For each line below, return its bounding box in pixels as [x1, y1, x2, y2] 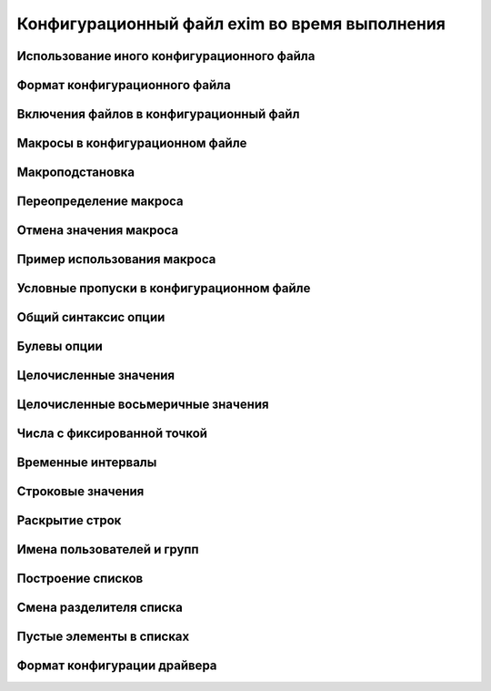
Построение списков [16, 571, 144, 586]
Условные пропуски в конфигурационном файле [16, 280, 311, 296]
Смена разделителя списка [16, 600, 184, 615]
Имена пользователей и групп [16, 542, 199, 557]
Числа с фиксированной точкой [16, 426, 208, 442]
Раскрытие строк [16, 513, 122, 528]
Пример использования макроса [16, 251, 216, 268]
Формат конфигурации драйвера [16, 658, 217, 674]
